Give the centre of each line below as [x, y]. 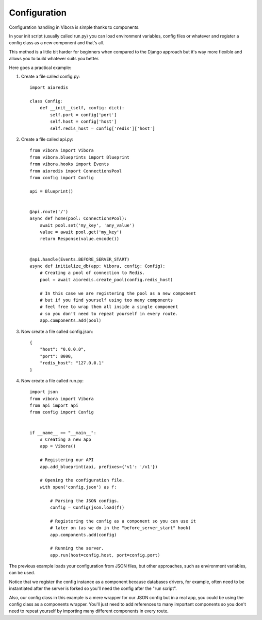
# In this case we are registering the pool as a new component [118, 293]
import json [44, 392]
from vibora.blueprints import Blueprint [80, 157]
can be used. [22, 573]
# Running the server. [77, 548]
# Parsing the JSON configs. [85, 501]
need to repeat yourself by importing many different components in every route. [89, 611]
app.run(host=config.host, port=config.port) [105, 555]
